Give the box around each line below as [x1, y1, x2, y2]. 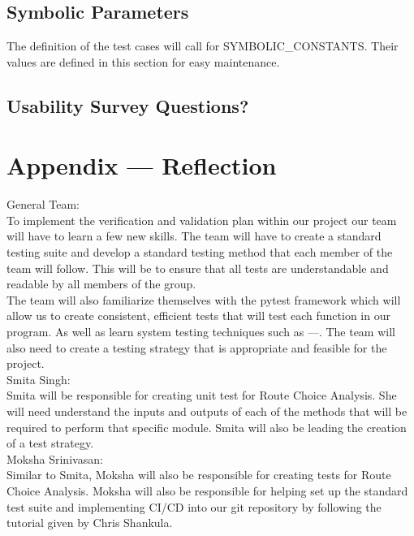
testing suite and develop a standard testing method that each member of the [6, 244, 393, 261]
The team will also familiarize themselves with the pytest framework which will [6, 291, 401, 308]
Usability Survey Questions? [6, 93, 249, 118]
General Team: [6, 196, 80, 213]
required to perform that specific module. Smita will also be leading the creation [6, 418, 407, 435]
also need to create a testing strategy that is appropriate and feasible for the [6, 339, 387, 356]
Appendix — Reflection [6, 149, 277, 182]
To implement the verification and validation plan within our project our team [6, 211, 397, 228]
